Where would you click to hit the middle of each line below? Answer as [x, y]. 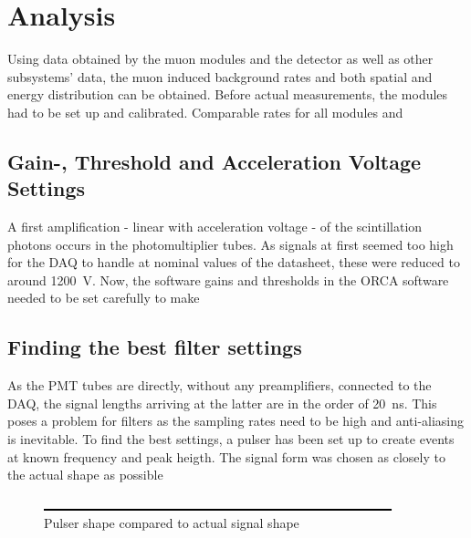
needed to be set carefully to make [104, 298]
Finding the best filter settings [155, 347]
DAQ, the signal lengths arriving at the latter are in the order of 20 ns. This [222, 403]
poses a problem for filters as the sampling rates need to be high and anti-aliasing [236, 421]
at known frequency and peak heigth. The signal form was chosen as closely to [226, 456]
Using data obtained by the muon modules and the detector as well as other [220, 59]
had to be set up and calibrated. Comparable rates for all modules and [205, 112]
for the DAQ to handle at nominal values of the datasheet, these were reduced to [234, 262]
